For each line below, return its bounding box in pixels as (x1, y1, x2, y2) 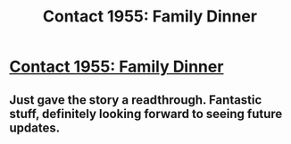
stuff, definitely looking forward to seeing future (9, 106, 283, 122)
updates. (9, 120, 61, 135)
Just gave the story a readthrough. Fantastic (9, 92, 262, 107)
